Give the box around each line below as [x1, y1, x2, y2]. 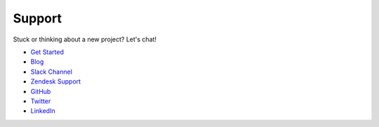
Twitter [30, 97, 51, 105]
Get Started [30, 48, 65, 56]
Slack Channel [30, 67, 73, 76]
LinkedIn [30, 107, 55, 115]
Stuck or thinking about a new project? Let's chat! [13, 35, 157, 44]
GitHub [30, 87, 51, 95]
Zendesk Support [30, 77, 81, 86]
